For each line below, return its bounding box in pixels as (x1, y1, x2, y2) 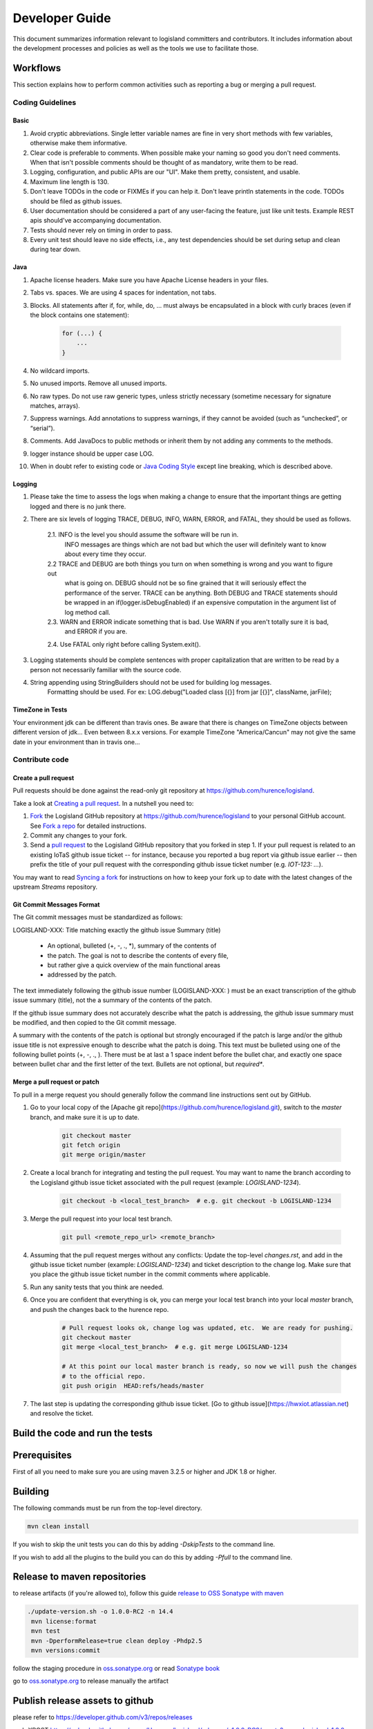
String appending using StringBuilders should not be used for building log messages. (30, 678, 272, 686)
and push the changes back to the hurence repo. (30, 1305, 169, 1313)
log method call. (64, 608, 111, 616)
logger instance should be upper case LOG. (30, 450, 155, 458)
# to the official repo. (61, 1372, 146, 1380)
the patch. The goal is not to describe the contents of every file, (47, 951, 229, 959)
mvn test (31, 1627, 61, 1635)
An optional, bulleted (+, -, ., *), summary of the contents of (47, 941, 217, 950)
